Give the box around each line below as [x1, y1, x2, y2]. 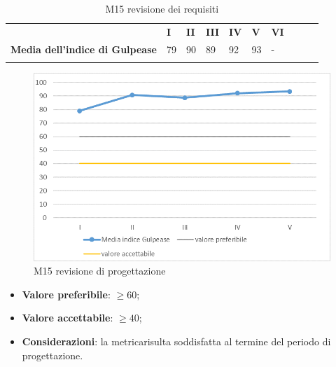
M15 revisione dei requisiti [105, 1, 219, 15]
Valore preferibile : [22, 286, 111, 301]
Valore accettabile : [22, 310, 113, 325]
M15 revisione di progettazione [34, 263, 166, 278]
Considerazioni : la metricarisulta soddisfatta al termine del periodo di [22, 333, 331, 348]
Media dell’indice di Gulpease [10, 41, 157, 56]
